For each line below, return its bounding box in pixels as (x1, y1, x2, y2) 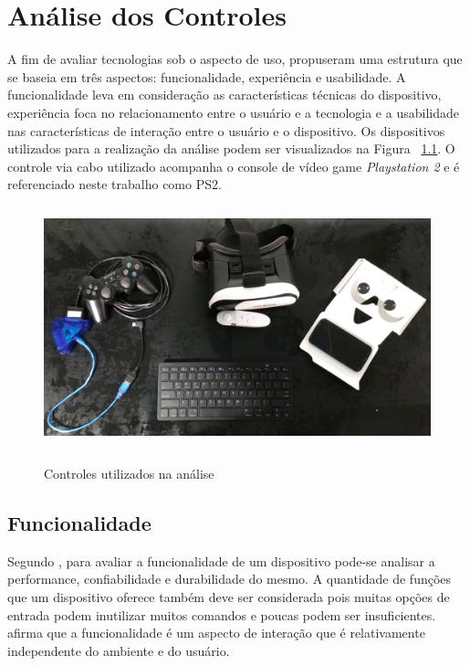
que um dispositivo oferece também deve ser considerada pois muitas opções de (7, 587, 450, 607)
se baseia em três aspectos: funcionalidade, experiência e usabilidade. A (7, 67, 406, 86)
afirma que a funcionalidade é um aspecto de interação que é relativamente (7, 623, 425, 642)
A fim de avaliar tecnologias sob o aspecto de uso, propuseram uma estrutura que (7, 49, 463, 69)
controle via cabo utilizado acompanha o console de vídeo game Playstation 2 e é (7, 156, 460, 175)
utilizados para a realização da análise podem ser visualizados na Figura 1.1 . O (7, 139, 455, 158)
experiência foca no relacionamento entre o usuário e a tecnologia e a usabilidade (7, 102, 459, 122)
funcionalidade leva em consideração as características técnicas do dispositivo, (7, 85, 442, 104)
